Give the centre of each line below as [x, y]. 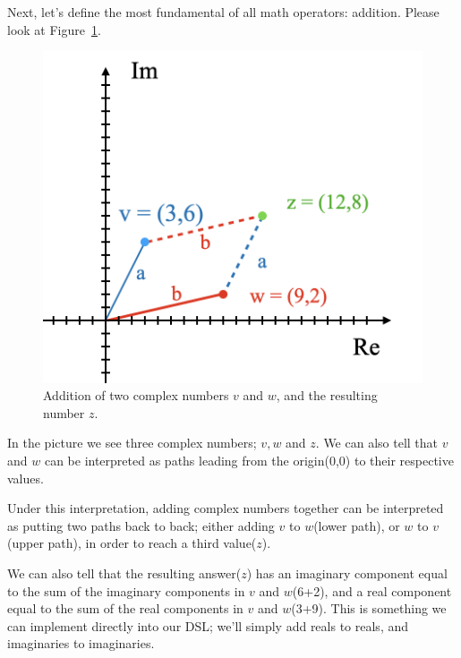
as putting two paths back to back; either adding [141, 525]
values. [26, 478]
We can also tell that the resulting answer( [124, 573]
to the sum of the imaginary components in [126, 590]
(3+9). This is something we [369, 608]
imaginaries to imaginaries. [81, 643]
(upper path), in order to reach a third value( [132, 543]
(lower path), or [357, 525]
